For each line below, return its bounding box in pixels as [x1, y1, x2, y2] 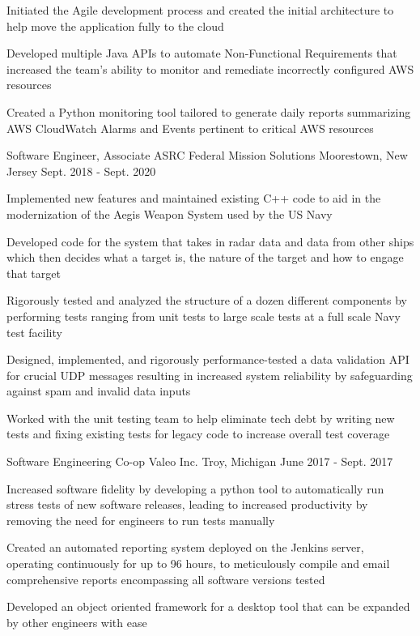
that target [6, 264, 61, 281]
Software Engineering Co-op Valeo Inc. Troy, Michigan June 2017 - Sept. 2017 [6, 453, 393, 470]
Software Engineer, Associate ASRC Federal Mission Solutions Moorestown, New [6, 147, 408, 164]
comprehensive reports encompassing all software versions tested [6, 570, 325, 587]
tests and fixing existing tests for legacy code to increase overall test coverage [6, 425, 390, 442]
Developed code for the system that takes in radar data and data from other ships [6, 233, 414, 250]
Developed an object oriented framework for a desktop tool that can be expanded [6, 598, 410, 615]
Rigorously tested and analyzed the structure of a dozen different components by [6, 292, 407, 309]
